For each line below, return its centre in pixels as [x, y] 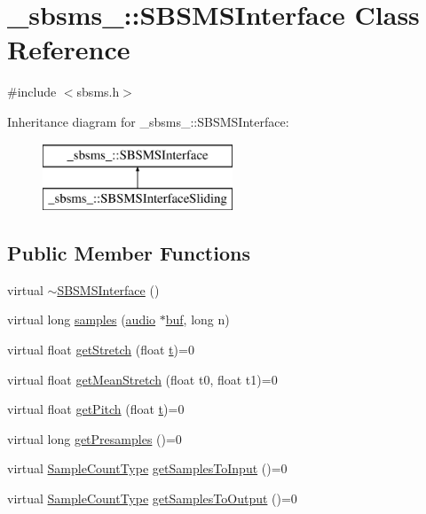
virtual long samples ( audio [82, 319]
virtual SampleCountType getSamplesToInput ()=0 [147, 468]
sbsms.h [98, 92]
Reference [69, 49]
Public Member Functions [129, 253]
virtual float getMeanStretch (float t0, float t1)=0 [142, 379]
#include [32, 92]
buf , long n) [197, 319]
